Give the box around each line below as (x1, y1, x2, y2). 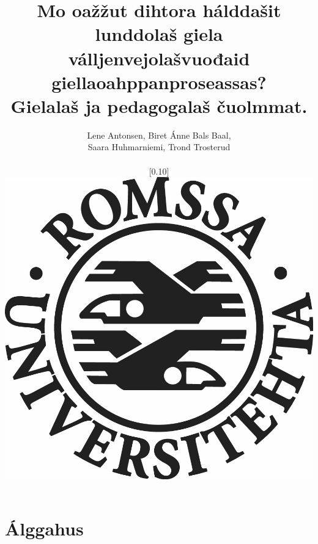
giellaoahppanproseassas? (51, 69, 267, 94)
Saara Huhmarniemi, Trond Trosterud (87, 140, 231, 153)
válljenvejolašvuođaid (68, 45, 250, 70)
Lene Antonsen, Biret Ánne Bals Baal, (87, 128, 231, 141)
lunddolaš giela (95, 21, 223, 46)
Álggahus (5, 515, 84, 540)
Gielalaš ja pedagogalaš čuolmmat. (10, 93, 308, 118)
